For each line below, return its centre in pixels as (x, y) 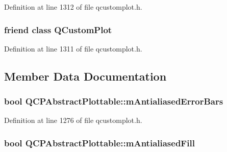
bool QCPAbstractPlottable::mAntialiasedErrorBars (114, 101)
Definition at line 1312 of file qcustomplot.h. (73, 7)
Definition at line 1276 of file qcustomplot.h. (73, 120)
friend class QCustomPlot (58, 29)
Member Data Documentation (85, 76)
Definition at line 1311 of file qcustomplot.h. (73, 48)
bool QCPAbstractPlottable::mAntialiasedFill (99, 143)
